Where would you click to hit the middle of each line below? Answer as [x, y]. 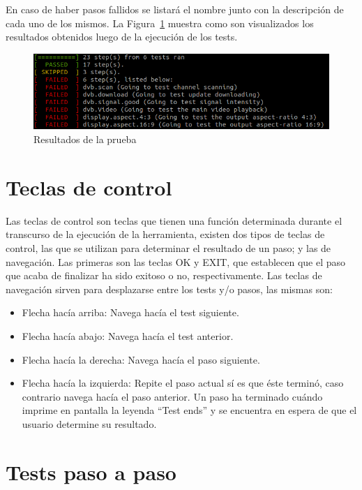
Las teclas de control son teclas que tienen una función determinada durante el [174, 220]
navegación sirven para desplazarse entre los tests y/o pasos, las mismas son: [169, 289]
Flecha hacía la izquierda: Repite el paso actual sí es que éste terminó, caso [183, 383]
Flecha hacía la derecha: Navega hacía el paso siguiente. [141, 359]
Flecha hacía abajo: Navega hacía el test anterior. [128, 335]
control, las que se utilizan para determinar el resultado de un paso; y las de [168, 247]
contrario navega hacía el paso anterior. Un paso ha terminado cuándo [172, 396]
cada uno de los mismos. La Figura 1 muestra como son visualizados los [160, 23]
